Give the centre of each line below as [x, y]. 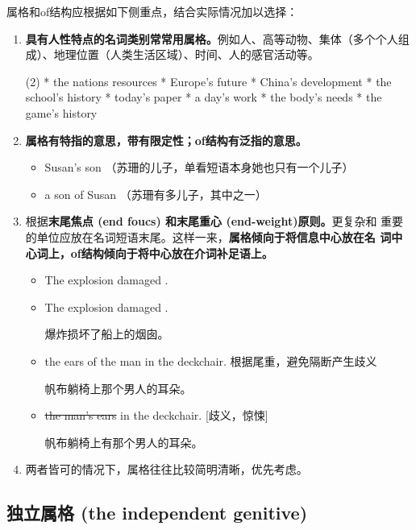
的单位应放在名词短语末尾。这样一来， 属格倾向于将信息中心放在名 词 [208, 236]
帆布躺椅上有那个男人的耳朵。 [124, 442]
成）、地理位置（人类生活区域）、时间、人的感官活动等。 [172, 54]
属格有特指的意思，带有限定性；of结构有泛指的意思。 [166, 140]
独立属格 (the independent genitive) [157, 513]
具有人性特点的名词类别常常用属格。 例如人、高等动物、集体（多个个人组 [217, 38]
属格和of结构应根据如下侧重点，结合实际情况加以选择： [152, 11]
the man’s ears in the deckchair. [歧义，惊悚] [156, 415]
